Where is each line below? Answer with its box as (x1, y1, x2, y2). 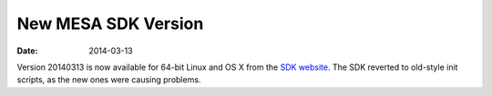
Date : (16, 45, 38, 56)
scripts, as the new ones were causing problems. (16, 74, 201, 85)
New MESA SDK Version (16, 14, 204, 34)
